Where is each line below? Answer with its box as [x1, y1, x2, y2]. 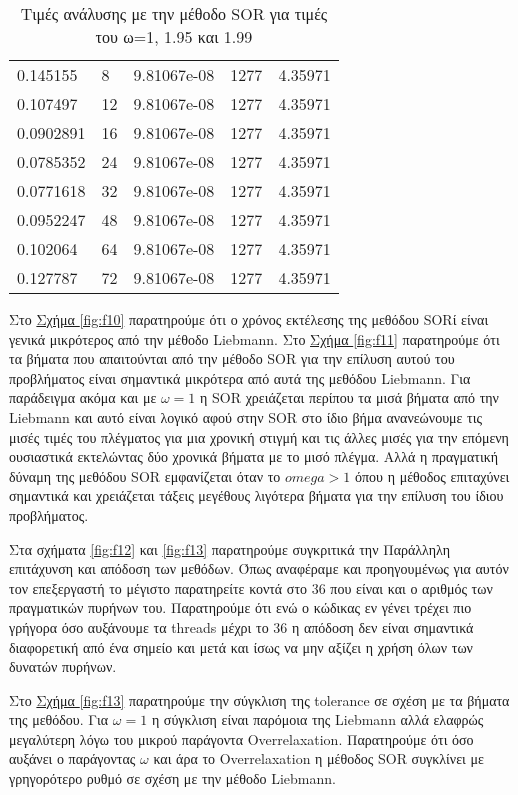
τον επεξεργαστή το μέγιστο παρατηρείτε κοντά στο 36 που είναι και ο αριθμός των [9, 577, 493, 598]
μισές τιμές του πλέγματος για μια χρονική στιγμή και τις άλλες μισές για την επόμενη [9, 426, 509, 447]
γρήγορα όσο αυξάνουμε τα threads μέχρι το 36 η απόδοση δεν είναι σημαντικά [9, 616, 474, 637]
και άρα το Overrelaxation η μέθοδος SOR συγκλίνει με [153, 748, 484, 769]
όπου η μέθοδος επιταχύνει [355, 465, 510, 486]
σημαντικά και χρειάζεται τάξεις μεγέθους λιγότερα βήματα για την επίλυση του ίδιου [9, 485, 504, 506]
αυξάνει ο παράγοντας [9, 748, 136, 769]
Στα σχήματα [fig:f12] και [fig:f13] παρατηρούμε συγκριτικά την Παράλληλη [9, 538, 451, 559]
